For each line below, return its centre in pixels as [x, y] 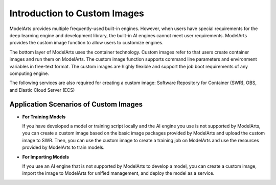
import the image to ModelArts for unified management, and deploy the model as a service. [118, 173]
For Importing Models [45, 157]
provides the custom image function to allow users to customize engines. [86, 43]
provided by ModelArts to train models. [63, 147]
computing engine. [29, 73]
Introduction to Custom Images [77, 13]
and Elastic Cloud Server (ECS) [42, 90]
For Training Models [44, 117]
